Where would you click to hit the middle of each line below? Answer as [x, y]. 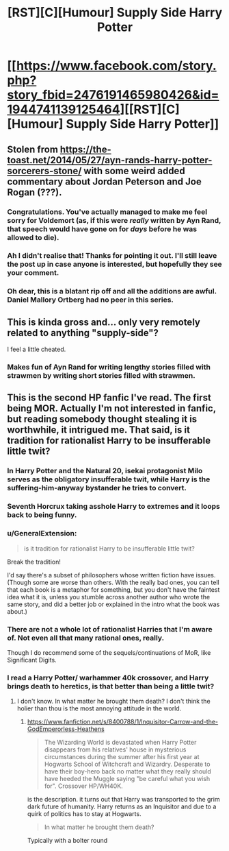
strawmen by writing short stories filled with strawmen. [102, 376]
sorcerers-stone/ [44, 170]
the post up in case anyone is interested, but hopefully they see [114, 264]
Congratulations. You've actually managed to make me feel [107, 212]
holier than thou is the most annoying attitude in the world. [99, 708]
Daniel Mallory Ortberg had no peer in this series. [91, 300]
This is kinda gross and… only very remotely [104, 322]
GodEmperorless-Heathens [66, 729]
